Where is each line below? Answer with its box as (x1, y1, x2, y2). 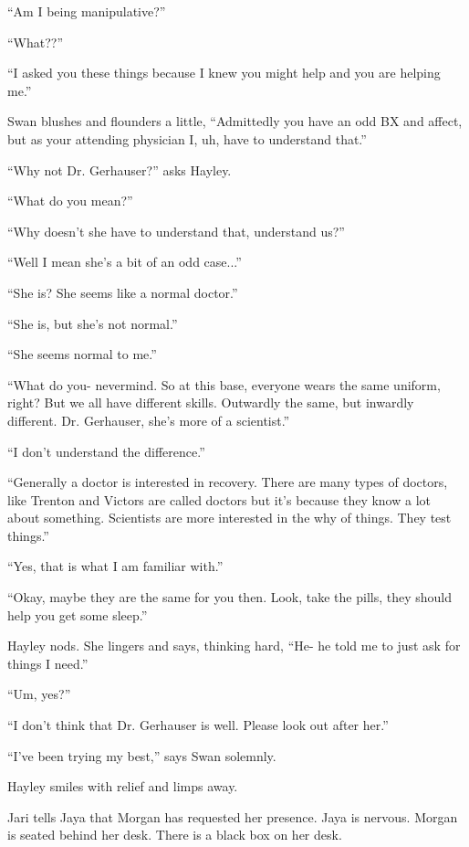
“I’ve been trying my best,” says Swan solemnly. (7, 746, 276, 765)
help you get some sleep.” (7, 605, 148, 624)
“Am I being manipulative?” (7, 2, 166, 20)
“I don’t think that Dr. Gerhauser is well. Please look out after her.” (7, 715, 389, 735)
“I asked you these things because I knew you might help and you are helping (7, 63, 441, 82)
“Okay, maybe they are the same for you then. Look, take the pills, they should (7, 588, 453, 607)
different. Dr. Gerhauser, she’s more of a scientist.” (7, 410, 290, 429)
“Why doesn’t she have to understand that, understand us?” (7, 221, 345, 240)
